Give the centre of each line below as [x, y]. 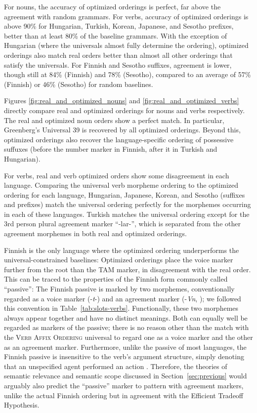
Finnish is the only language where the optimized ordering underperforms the [122, 250]
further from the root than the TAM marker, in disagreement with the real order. [128, 269]
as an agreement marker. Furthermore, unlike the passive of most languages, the [125, 347]
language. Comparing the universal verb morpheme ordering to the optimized [121, 185]
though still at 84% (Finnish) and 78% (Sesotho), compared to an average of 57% [128, 74]
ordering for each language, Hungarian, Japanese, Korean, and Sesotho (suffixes [125, 194]
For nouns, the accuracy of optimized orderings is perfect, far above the [112, 6]
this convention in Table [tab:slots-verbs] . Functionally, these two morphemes [121, 308]
